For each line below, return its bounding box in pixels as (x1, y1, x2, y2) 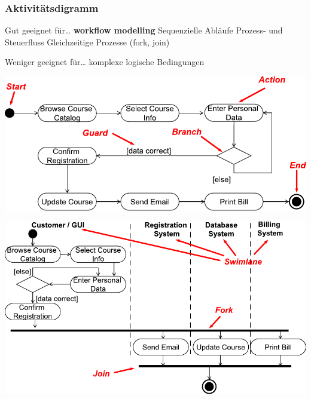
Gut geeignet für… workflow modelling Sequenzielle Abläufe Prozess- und (5, 24, 283, 36)
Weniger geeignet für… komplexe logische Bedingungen (5, 56, 205, 68)
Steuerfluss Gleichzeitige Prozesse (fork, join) (5, 35, 170, 48)
